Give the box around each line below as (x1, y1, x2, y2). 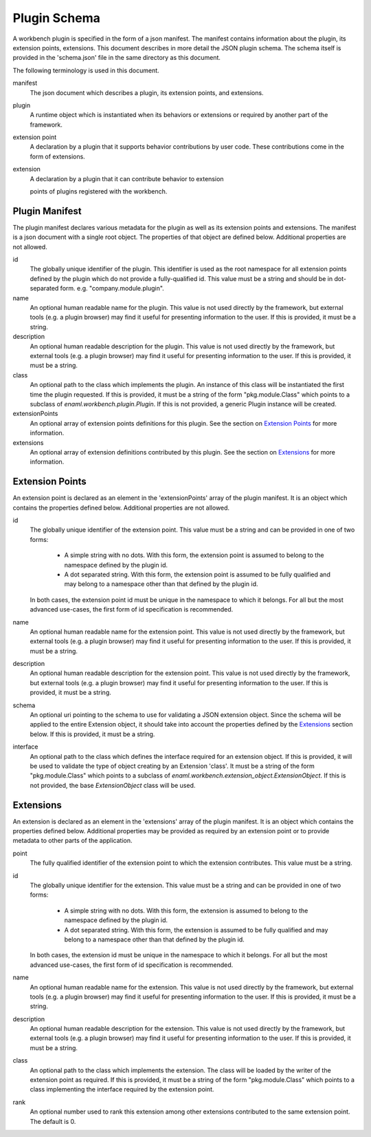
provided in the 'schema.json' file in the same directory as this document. (12, 54, 221, 62)
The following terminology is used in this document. (12, 66, 159, 74)
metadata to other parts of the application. (12, 837, 133, 845)
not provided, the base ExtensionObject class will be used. (30, 781, 196, 789)
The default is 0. (30, 1117, 76, 1125)
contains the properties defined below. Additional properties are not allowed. (12, 503, 230, 512)
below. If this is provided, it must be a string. (30, 730, 155, 738)
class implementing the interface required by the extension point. (30, 1085, 214, 1094)
